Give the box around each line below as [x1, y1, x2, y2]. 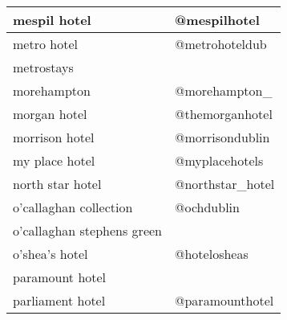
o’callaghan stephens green [13, 221, 163, 240]
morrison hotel [13, 128, 95, 146]
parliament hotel [13, 291, 106, 310]
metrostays [13, 58, 74, 76]
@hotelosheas [175, 244, 249, 263]
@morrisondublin [175, 128, 270, 146]
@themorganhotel [175, 105, 273, 123]
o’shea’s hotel [13, 244, 88, 263]
